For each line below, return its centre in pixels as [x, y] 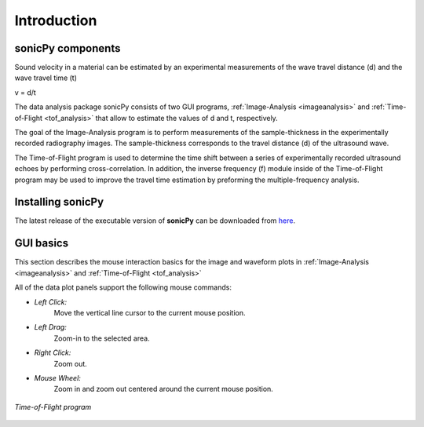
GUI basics [42, 243]
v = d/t [26, 92]
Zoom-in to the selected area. [102, 338]
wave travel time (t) [46, 78]
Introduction [56, 20]
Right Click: [53, 352]
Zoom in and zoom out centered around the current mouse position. [164, 389]
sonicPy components [68, 48]
